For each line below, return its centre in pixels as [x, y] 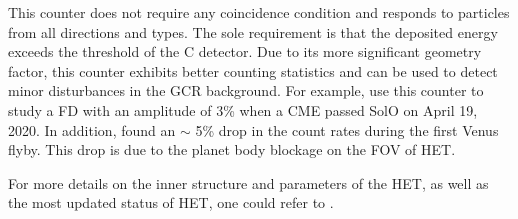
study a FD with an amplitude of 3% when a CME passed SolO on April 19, [243, 109]
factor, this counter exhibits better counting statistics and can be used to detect [253, 70]
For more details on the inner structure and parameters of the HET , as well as [248, 182]
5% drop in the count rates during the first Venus [347, 129]
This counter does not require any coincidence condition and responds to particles [259, 12]
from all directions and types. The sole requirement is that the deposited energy [253, 31]
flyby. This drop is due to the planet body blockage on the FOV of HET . [232, 149]
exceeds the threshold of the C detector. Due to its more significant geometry [245, 51]
